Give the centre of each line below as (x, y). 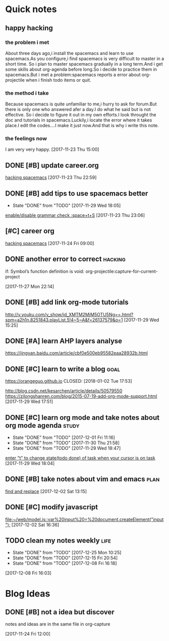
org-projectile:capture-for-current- (122, 271)
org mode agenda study (42, 425)
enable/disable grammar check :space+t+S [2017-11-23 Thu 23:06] (75, 215)
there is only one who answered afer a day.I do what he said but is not (78, 109)
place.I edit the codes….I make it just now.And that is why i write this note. (82, 126)
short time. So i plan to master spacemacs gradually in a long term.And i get (84, 64)
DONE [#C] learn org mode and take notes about (82, 417)
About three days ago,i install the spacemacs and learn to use (69, 53)
